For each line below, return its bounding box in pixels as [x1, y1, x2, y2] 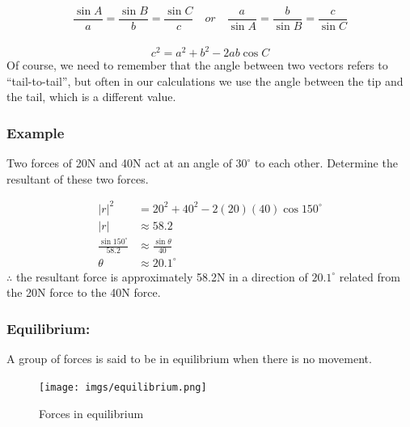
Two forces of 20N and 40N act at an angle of [6, 154, 232, 171]
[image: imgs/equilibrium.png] [39, 381, 207, 393]
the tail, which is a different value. [6, 88, 176, 105]
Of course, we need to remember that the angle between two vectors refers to [6, 57, 388, 74]
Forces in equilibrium [39, 404, 144, 421]
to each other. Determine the [255, 154, 398, 171]
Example [6, 122, 65, 142]
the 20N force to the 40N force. [6, 284, 161, 301]
